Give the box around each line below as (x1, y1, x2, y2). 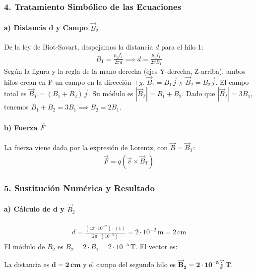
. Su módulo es (88, 88, 133, 99)
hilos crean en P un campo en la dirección (4, 76, 131, 87)
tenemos (4, 102, 29, 112)
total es (4, 88, 27, 99)
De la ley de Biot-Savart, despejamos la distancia (4, 41, 153, 52)
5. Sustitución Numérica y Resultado (4, 181, 155, 194)
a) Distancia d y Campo (4, 22, 88, 33)
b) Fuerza (4, 122, 38, 132)
